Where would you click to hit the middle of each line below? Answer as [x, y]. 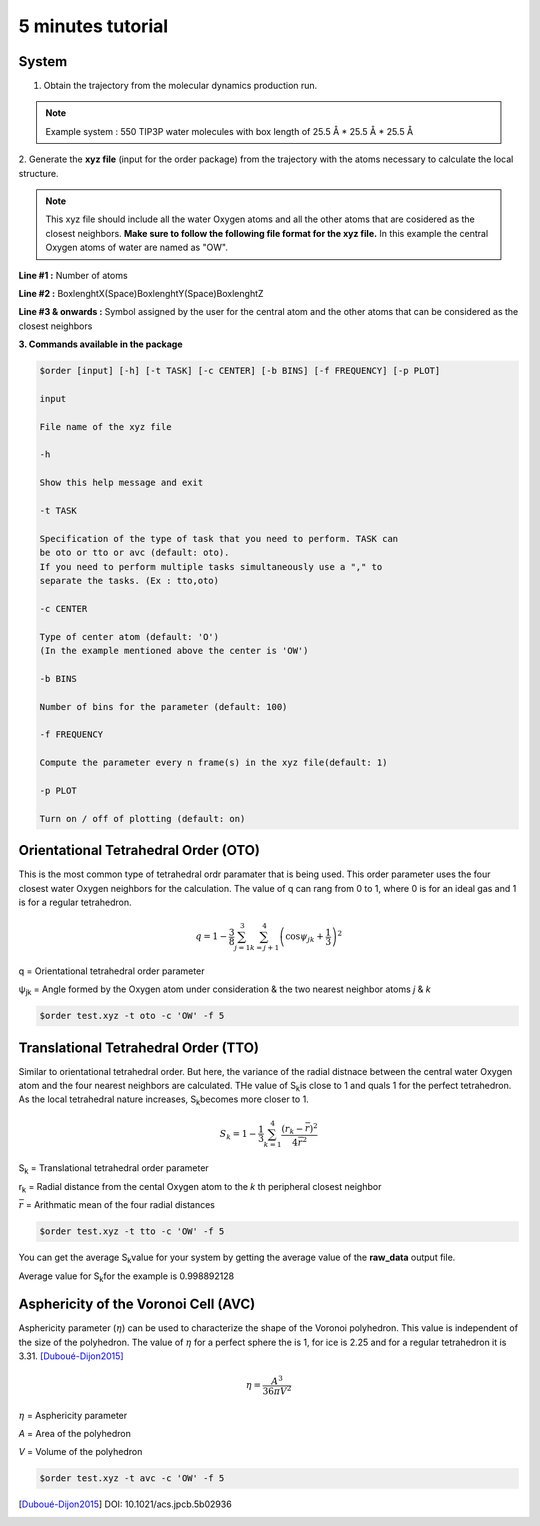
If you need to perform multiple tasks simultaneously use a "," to [211, 566]
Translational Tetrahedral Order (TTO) [139, 1047]
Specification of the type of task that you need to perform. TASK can [219, 538]
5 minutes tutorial [93, 26]
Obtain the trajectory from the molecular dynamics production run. [180, 86]
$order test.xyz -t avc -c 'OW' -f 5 [132, 1478]
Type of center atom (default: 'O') [129, 636]
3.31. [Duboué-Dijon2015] [71, 1356]
